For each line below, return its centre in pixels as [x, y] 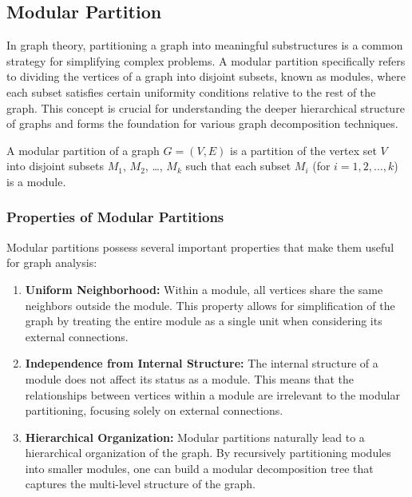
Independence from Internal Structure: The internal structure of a [202, 363]
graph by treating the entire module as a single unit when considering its [204, 321]
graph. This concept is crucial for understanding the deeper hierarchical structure [206, 107]
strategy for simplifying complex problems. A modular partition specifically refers [206, 60]
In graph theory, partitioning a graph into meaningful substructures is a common [205, 45]
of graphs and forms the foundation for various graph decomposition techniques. [202, 123]
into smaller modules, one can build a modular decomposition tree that [199, 468]
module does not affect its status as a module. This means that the [189, 378]
